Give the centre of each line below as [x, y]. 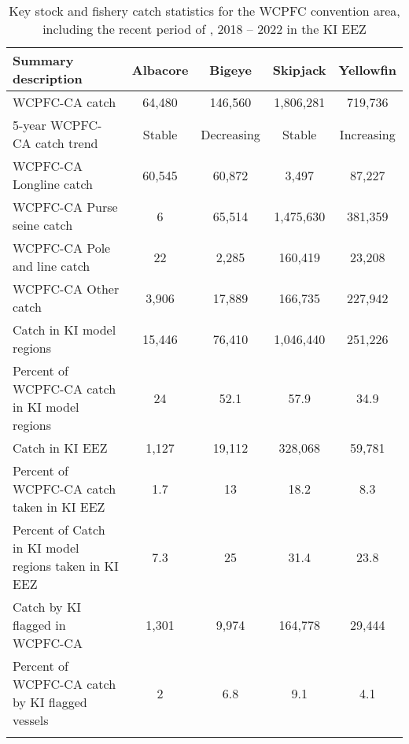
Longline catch [53, 184]
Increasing [367, 134]
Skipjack [299, 69]
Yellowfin [367, 69]
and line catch [52, 266]
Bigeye [230, 69]
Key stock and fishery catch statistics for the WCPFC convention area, [204, 11]
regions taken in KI [66, 566]
